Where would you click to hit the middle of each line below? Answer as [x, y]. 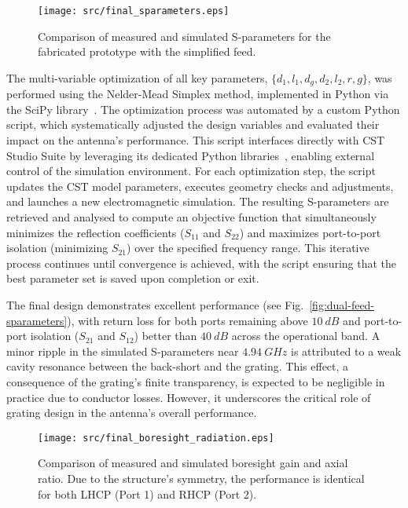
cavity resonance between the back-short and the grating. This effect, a [178, 366]
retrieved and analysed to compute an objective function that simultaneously [191, 217]
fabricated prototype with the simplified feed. [147, 51]
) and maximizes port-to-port [310, 232]
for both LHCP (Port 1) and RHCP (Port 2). [147, 493]
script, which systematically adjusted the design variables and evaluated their [193, 124]
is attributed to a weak [346, 351]
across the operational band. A [306, 336]
